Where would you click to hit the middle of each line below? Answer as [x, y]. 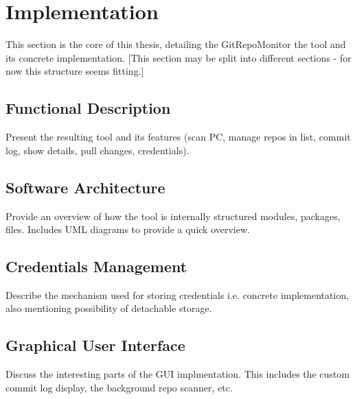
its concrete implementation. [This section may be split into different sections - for [178, 57]
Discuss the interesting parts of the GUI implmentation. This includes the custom [178, 374]
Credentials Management [96, 266]
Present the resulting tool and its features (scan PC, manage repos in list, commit [178, 137]
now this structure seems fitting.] [75, 71]
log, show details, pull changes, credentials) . [97, 150]
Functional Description [88, 108]
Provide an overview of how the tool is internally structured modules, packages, [173, 216]
